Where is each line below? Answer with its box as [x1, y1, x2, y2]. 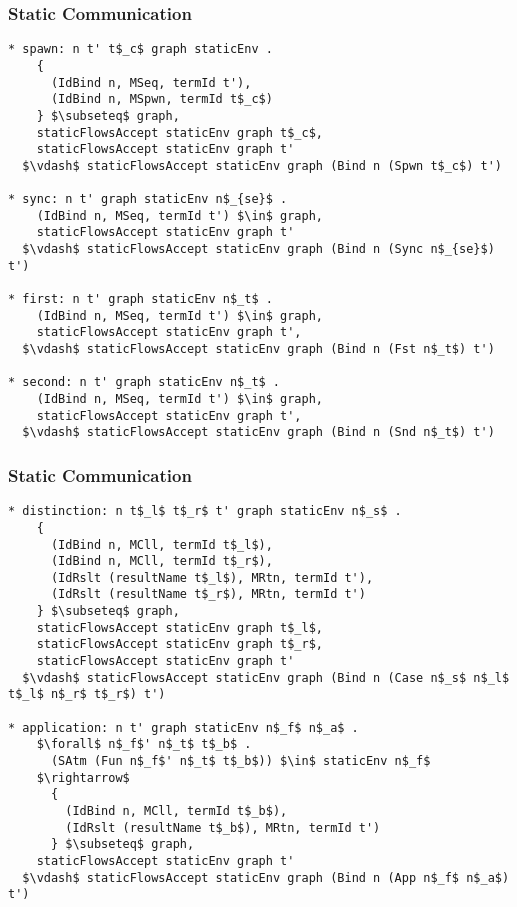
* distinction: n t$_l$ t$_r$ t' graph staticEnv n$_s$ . [8, 504, 402, 519]
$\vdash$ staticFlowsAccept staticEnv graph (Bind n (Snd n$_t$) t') [22, 425, 495, 440]
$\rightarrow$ [36, 770, 130, 785]
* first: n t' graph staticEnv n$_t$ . [8, 292, 273, 307]
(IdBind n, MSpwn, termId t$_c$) [50, 92, 273, 107]
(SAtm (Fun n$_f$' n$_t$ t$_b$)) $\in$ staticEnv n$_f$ [50, 754, 431, 769]
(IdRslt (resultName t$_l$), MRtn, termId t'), [50, 570, 374, 585]
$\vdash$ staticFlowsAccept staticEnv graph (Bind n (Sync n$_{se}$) [22, 242, 495, 257]
